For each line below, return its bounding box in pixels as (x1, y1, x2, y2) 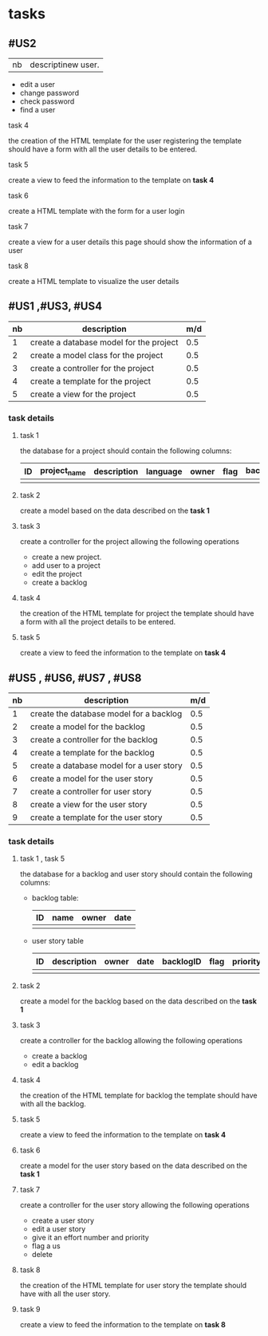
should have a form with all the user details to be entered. (8, 144, 198, 154)
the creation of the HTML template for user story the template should (19, 1280, 247, 1290)
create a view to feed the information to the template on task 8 (19, 1319, 226, 1329)
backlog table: (31, 893, 79, 903)
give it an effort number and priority (31, 1232, 149, 1242)
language (146, 466, 183, 477)
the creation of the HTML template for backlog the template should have (19, 1090, 258, 1100)
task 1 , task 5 (19, 854, 65, 864)
